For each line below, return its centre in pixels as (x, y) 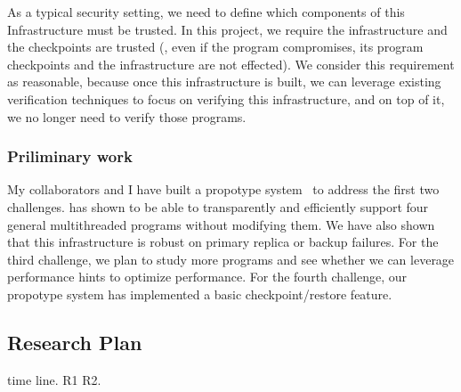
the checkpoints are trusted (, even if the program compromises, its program (215, 47)
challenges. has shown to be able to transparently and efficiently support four (218, 206)
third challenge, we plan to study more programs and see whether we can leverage (231, 259)
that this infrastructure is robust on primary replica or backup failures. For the (223, 242)
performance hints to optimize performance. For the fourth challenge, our (207, 277)
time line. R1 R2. (54, 379)
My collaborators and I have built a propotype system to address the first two (223, 189)
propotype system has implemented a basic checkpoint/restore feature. (200, 294)
